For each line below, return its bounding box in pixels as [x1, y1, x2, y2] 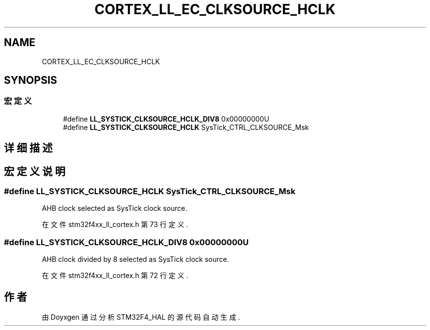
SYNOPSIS [4, 74, 57, 87]
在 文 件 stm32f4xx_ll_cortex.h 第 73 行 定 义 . [42, 220, 188, 229]
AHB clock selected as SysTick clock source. [42, 204, 188, 213]
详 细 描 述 [4, 142, 53, 154]
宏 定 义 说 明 [4, 165, 65, 178]
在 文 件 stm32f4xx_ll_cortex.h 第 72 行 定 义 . [42, 271, 188, 280]
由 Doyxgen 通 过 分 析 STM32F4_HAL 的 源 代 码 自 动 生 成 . [42, 313, 240, 322]
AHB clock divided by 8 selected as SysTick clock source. [42, 255, 229, 264]
